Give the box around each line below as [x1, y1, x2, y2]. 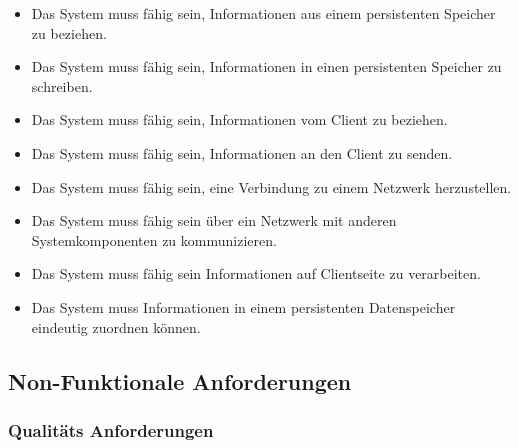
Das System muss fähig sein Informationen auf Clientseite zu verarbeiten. [31, 263, 481, 284]
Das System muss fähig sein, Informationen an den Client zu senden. [31, 142, 453, 163]
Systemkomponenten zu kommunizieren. [31, 229, 277, 250]
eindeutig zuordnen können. [31, 316, 201, 337]
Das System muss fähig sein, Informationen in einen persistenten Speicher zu [31, 56, 502, 77]
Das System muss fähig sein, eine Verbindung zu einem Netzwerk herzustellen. [31, 176, 512, 197]
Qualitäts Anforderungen [8, 417, 214, 442]
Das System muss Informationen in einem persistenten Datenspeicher [31, 296, 456, 317]
